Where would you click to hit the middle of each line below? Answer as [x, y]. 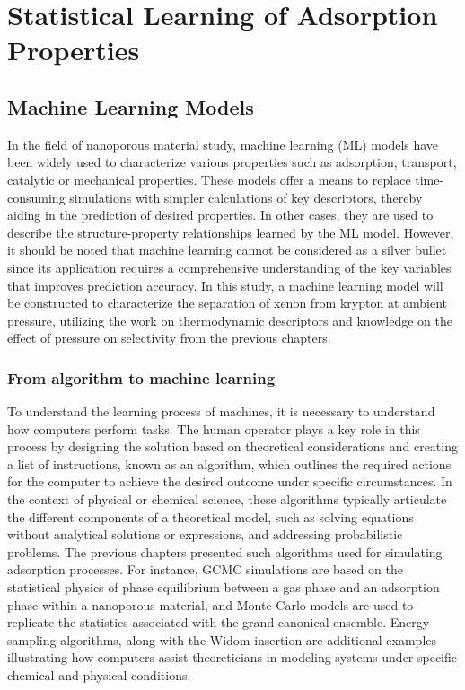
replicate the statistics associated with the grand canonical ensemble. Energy [219, 622]
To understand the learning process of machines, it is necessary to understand [221, 411]
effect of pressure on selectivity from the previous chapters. [169, 338]
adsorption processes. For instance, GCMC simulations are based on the [205, 569]
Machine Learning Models [131, 106]
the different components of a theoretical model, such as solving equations [211, 516]
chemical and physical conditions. [99, 675]
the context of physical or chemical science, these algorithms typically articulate [227, 499]
